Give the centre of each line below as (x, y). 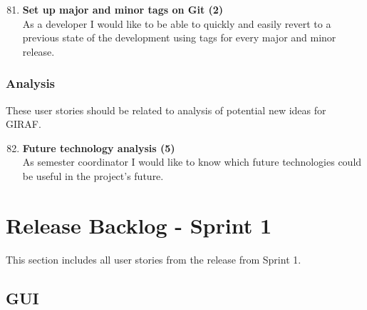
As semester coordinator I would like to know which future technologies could (192, 162)
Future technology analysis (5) (99, 147)
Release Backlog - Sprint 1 (139, 225)
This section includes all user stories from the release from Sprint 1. (154, 259)
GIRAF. (24, 124)
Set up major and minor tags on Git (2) (123, 9)
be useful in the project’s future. (93, 175)
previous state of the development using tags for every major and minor (179, 37)
